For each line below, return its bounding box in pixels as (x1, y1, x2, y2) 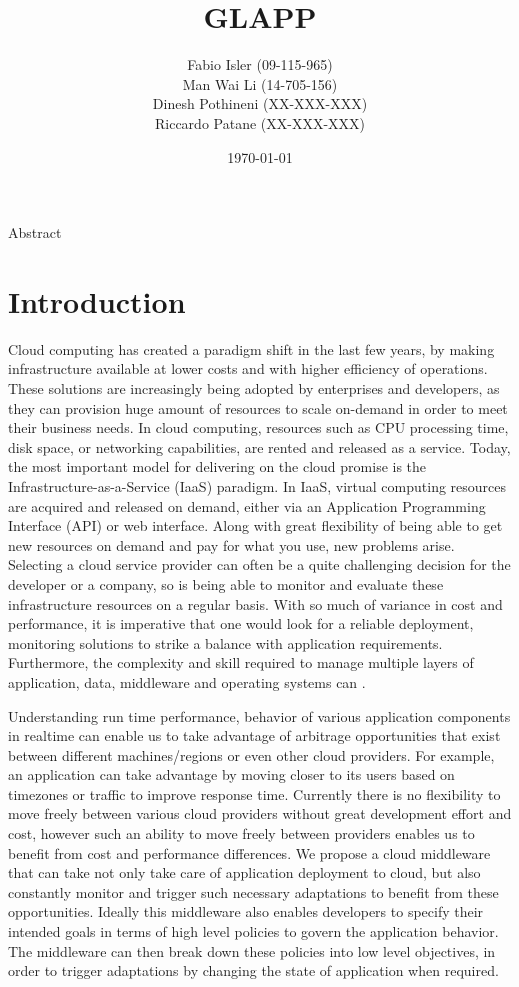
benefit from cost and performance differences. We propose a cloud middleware (8, 842, 491, 863)
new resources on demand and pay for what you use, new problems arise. (8, 534, 455, 555)
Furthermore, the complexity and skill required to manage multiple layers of (8, 652, 474, 673)
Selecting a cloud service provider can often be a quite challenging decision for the (8, 554, 511, 575)
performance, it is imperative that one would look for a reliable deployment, (8, 613, 474, 634)
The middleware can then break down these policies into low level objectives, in (8, 940, 496, 961)
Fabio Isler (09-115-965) (187, 54, 333, 75)
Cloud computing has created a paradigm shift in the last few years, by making (8, 338, 495, 359)
